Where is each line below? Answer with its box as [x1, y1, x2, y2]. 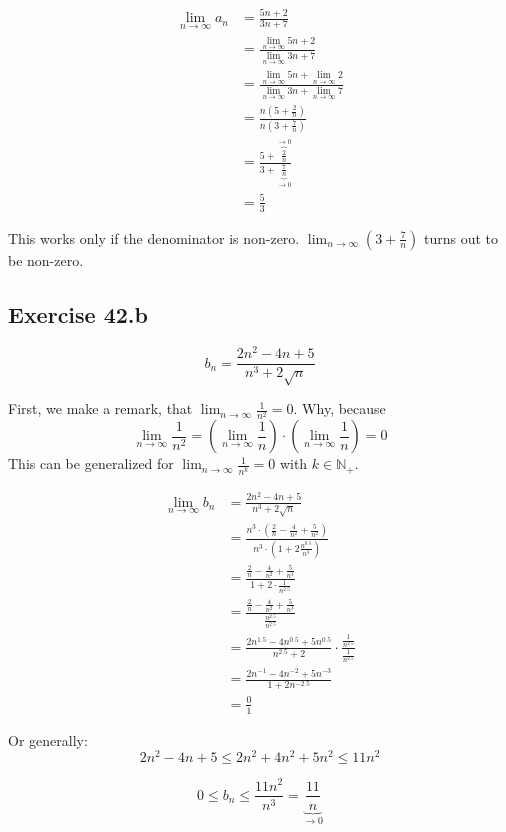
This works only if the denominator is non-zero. [8, 227, 300, 248]
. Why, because [293, 398, 386, 419]
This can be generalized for [8, 453, 174, 474]
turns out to [424, 227, 499, 248]
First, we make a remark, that [8, 398, 193, 419]
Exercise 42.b [8, 298, 148, 329]
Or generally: [8, 729, 88, 750]
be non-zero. [8, 249, 84, 270]
